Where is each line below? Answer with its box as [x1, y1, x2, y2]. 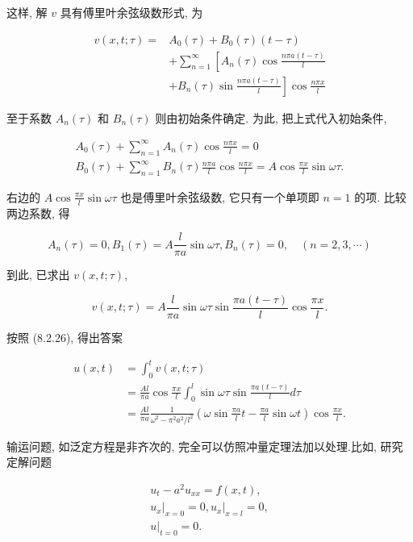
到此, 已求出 [6, 266, 70, 283]
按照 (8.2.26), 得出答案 [6, 329, 123, 346]
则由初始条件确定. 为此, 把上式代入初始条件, [155, 109, 387, 126]
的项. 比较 [354, 188, 407, 205]
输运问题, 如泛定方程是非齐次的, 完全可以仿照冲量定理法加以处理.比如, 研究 [6, 437, 403, 454]
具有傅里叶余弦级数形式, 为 [60, 4, 203, 20]
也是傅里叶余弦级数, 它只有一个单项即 [120, 188, 319, 205]
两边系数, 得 [6, 204, 70, 221]
